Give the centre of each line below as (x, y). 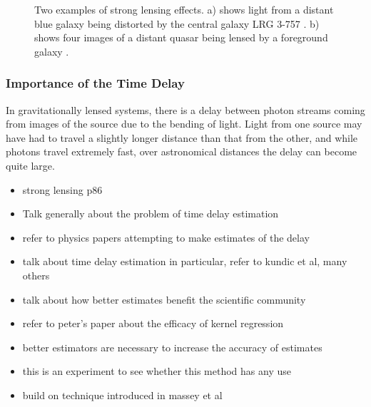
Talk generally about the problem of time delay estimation (151, 213)
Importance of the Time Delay (95, 83)
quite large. (30, 165)
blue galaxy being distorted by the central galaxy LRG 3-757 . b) (177, 23)
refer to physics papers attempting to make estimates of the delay (166, 237)
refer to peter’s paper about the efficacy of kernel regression (153, 323)
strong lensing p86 (62, 189)
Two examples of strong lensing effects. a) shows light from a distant (184, 9)
